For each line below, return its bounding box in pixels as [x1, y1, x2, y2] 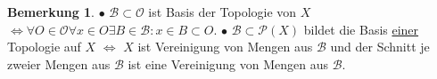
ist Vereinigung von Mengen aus [137, 37, 313, 56]
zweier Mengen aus [7, 54, 111, 73]
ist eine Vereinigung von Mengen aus [128, 54, 329, 73]
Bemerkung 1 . [7, 3, 95, 20]
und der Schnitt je [330, 37, 430, 56]
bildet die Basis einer [303, 20, 419, 38]
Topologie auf [7, 37, 81, 56]
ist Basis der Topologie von [148, 3, 297, 20]
